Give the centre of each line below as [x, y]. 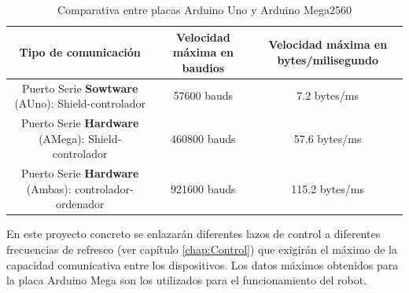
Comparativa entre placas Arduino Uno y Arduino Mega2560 [204, 9]
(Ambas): [49, 188]
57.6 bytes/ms [328, 138]
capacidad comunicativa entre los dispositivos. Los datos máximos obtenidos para [203, 264]
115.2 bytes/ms [328, 188]
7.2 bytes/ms [328, 95]
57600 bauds [203, 95]
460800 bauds [203, 138]
